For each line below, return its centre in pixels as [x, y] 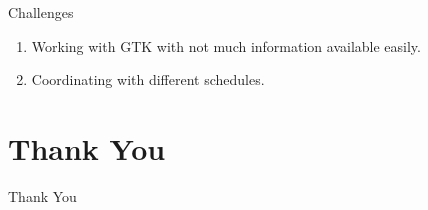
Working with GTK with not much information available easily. [226, 45]
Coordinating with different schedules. [148, 79]
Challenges [41, 12]
